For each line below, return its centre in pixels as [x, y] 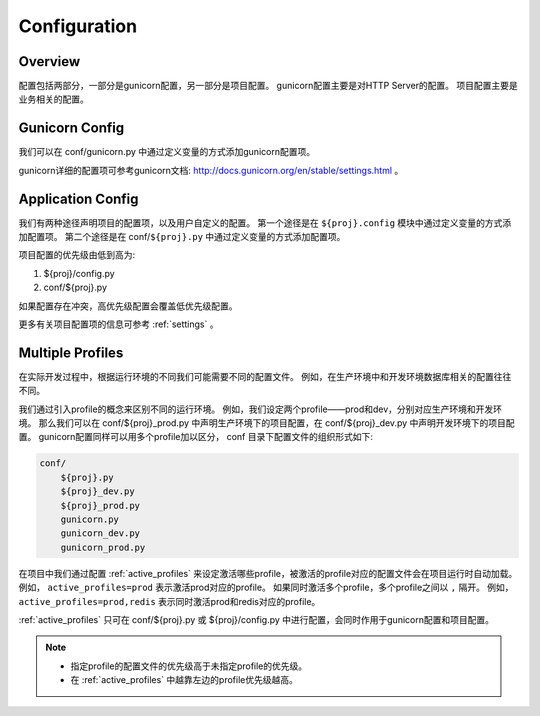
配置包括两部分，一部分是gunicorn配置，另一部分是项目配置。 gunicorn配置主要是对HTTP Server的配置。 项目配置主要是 [268, 86]
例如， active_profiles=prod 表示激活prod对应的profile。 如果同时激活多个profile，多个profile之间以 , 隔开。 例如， [266, 587]
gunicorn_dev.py [100, 533]
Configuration [78, 26]
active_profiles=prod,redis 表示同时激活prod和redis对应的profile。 [169, 601]
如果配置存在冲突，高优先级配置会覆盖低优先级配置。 [128, 306]
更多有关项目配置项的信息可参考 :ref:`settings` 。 [118, 324]
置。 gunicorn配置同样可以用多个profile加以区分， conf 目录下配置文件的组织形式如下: [196, 437]
